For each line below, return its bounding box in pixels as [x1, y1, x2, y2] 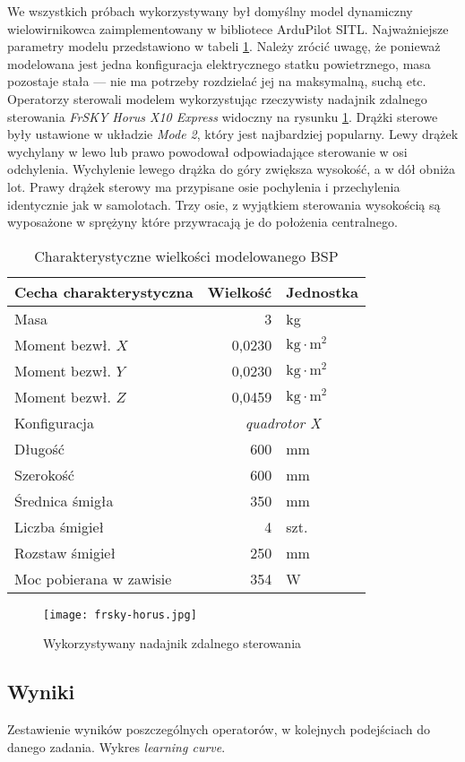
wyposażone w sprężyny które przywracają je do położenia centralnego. [7, 212, 398, 231]
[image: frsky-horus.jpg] [43, 608, 197, 621]
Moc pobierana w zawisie [14, 567, 172, 589]
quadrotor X [245, 411, 321, 433]
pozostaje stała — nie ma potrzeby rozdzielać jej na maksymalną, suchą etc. [7, 72, 426, 91]
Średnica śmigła [14, 489, 114, 511]
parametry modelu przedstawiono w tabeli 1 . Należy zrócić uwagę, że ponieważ [7, 37, 441, 56]
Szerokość [14, 463, 74, 485]
